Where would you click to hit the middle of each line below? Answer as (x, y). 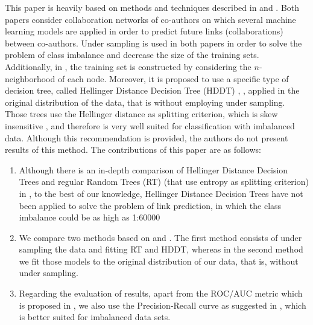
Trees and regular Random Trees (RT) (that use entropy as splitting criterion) (164, 182)
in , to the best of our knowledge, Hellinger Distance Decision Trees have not (161, 193)
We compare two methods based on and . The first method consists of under (160, 237)
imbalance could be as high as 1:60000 (90, 217)
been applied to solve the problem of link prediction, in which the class (150, 205)
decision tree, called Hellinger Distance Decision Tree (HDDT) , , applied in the (152, 90)
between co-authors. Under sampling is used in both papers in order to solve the (153, 43)
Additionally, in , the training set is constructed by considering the (128, 66)
